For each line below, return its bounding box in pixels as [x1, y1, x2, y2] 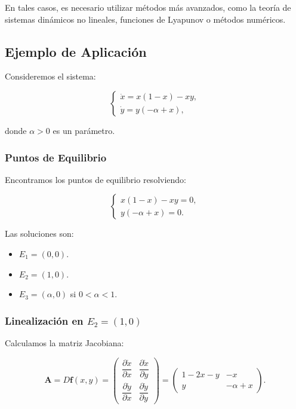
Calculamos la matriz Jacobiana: [5, 336, 124, 349]
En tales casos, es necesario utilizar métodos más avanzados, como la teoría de [5, 1, 291, 13]
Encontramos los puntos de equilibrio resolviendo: [5, 173, 186, 185]
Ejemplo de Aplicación [5, 42, 147, 60]
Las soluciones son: [5, 227, 74, 240]
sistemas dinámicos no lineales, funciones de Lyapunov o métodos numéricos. [5, 13, 286, 25]
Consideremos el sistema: [5, 70, 96, 83]
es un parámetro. [53, 124, 115, 136]
